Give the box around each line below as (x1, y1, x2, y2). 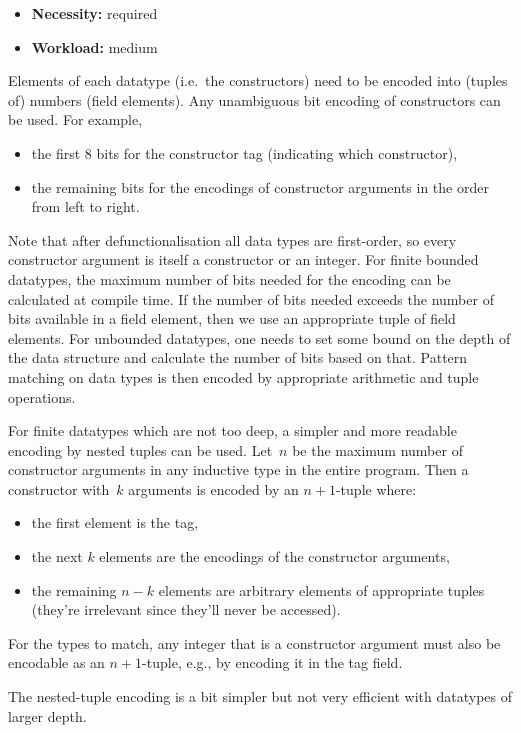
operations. (8, 386, 76, 407)
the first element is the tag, (31, 512, 199, 533)
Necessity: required (31, 3, 158, 23)
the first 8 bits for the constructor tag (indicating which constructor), (31, 142, 458, 163)
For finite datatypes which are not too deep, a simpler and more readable (8, 420, 457, 441)
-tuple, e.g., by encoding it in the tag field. (142, 652, 403, 673)
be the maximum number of (292, 439, 463, 460)
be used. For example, (8, 109, 143, 130)
